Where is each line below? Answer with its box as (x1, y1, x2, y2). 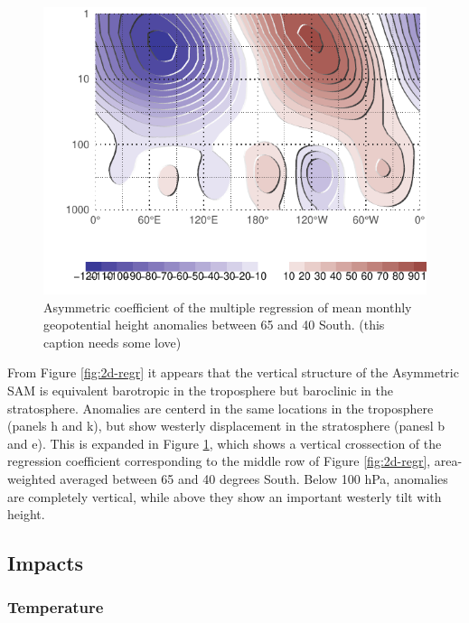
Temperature (7, 596, 104, 618)
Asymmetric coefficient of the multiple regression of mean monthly (43, 297, 412, 316)
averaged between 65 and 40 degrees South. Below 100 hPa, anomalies (60, 469, 448, 488)
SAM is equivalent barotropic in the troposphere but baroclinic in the (7, 380, 394, 399)
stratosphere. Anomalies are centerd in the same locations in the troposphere (7, 398, 434, 417)
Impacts (7, 549, 84, 577)
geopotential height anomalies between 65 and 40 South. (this (43, 315, 385, 334)
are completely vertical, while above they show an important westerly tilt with (7, 487, 442, 506)
